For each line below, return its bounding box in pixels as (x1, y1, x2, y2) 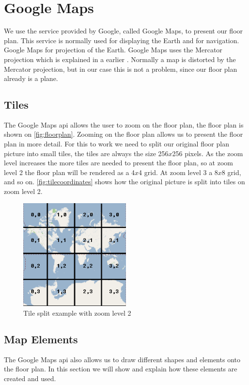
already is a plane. (4, 73, 58, 83)
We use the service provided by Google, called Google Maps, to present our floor (4, 26, 243, 36)
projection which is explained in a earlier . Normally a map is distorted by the (4, 54, 236, 64)
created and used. (4, 373, 56, 384)
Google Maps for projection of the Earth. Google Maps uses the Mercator (4, 45, 222, 55)
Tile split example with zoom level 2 (23, 308, 131, 318)
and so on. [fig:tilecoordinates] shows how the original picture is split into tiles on (4, 176, 245, 187)
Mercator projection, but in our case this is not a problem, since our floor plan (4, 64, 237, 74)
